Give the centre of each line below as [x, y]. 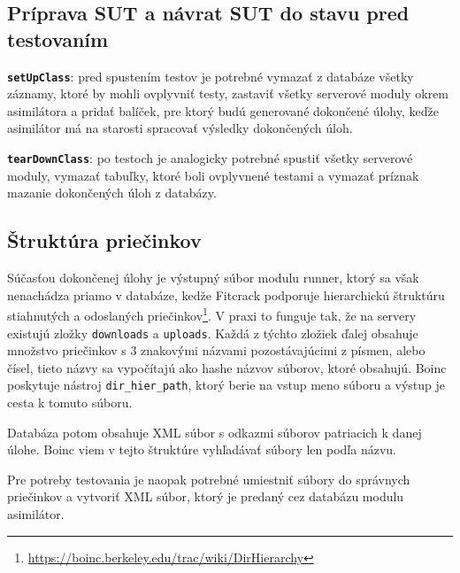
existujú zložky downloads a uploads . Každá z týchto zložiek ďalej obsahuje [213, 333]
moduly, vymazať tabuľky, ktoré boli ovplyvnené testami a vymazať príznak [213, 175]
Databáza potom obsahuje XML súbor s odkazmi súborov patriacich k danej [215, 432]
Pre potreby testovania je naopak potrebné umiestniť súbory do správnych [209, 479]
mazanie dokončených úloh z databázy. [112, 193]
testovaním [58, 39]
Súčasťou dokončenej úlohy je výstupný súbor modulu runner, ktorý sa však [213, 278]
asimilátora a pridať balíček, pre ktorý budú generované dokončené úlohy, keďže [223, 110]
